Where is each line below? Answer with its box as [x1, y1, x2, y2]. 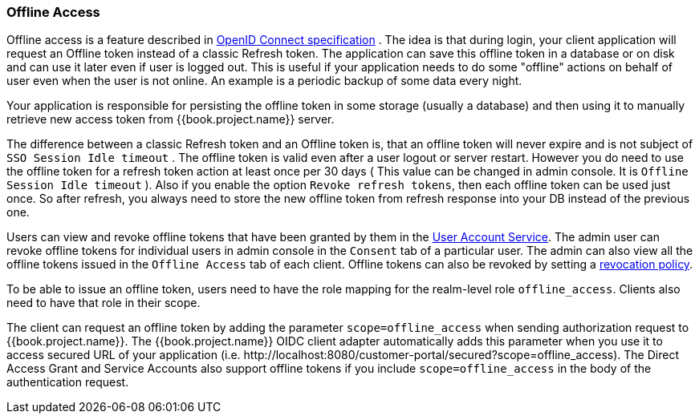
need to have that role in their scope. [6, 296, 201, 310]
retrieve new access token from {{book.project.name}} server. [6, 112, 335, 127]
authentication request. [6, 375, 129, 390]
